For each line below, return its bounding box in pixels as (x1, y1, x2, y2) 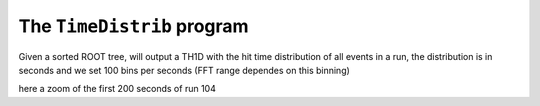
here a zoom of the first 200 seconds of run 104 (18, 83, 217, 95)
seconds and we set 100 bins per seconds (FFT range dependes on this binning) (18, 64, 350, 76)
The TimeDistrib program (18, 15, 249, 37)
